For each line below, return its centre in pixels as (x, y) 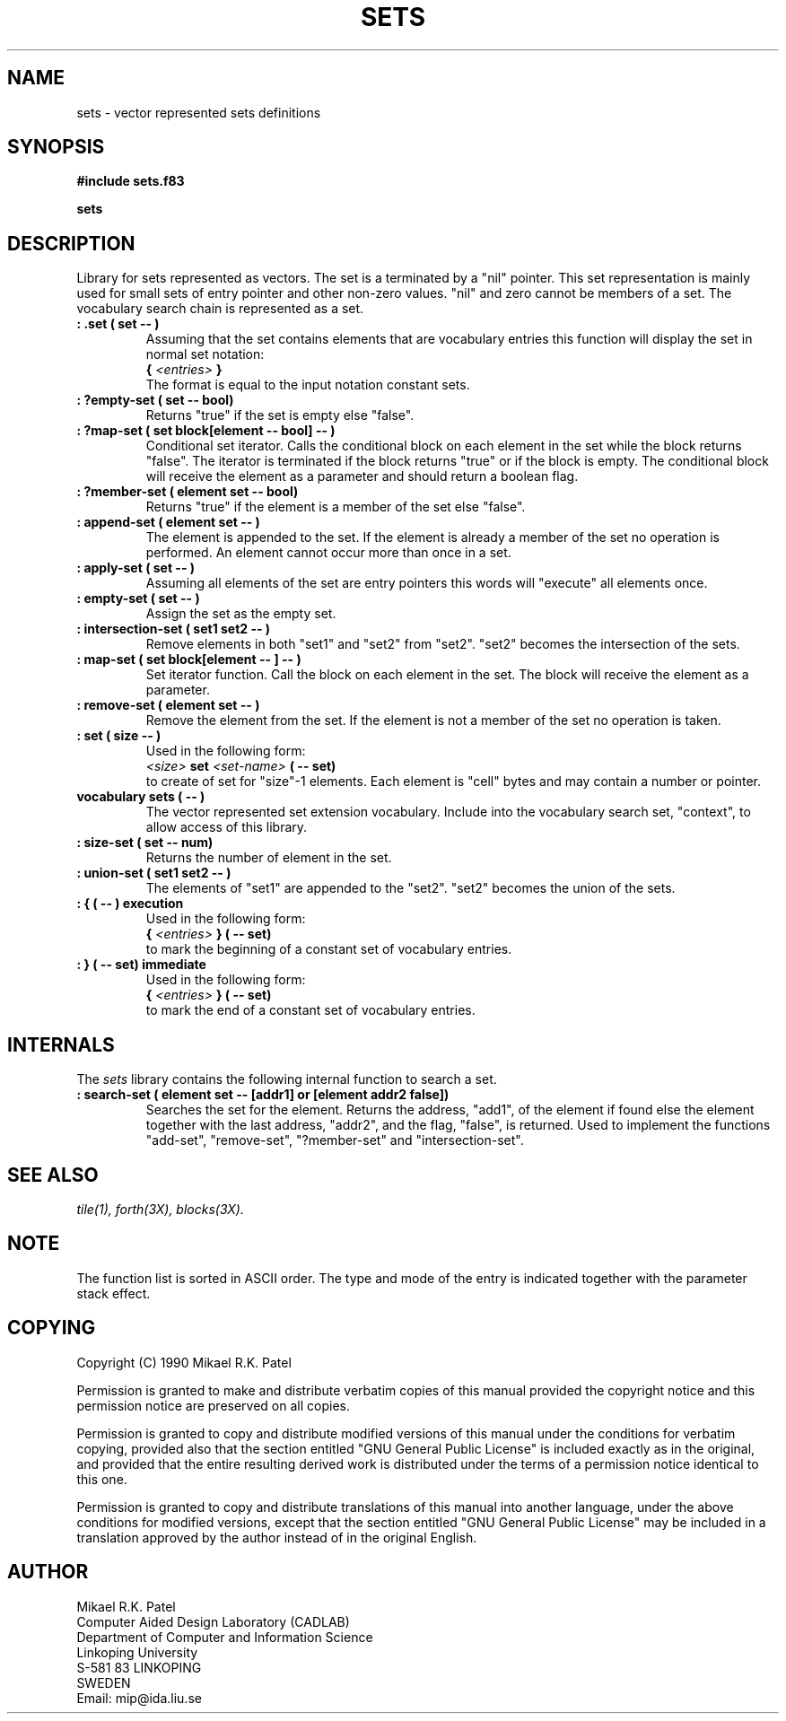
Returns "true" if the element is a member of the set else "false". (336, 507)
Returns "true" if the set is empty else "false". (280, 415)
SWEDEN (104, 1682)
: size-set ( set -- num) (145, 843)
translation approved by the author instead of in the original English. (277, 1537)
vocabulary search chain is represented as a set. (220, 309)
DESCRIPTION (71, 243)
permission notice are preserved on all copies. (213, 1405)
